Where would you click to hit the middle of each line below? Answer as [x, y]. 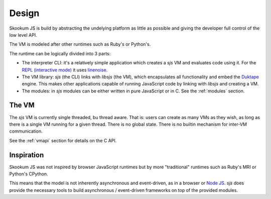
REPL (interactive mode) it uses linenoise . [65, 70]
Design [24, 13]
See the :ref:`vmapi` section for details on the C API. [63, 140]
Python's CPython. [29, 174]
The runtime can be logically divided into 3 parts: [60, 53]
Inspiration [27, 155]
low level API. [23, 35]
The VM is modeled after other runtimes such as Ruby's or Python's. [80, 44]
